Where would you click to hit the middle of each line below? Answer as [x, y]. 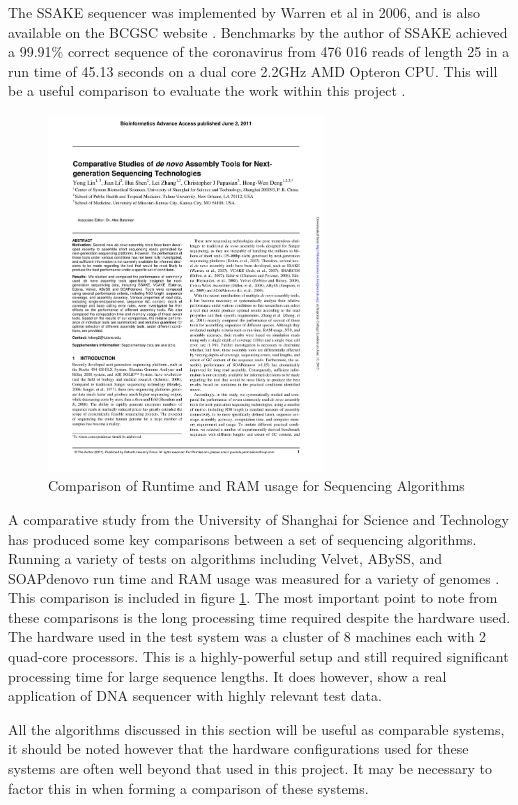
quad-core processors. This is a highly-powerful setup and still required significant [258, 656]
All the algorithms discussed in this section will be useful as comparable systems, [256, 728]
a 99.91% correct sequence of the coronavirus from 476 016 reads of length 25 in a [259, 51]
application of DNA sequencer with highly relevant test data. [195, 695]
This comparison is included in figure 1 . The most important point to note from [253, 597]
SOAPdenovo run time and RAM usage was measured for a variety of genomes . [254, 577]
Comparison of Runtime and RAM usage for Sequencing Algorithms [256, 485]
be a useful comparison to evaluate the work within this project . [207, 90]
